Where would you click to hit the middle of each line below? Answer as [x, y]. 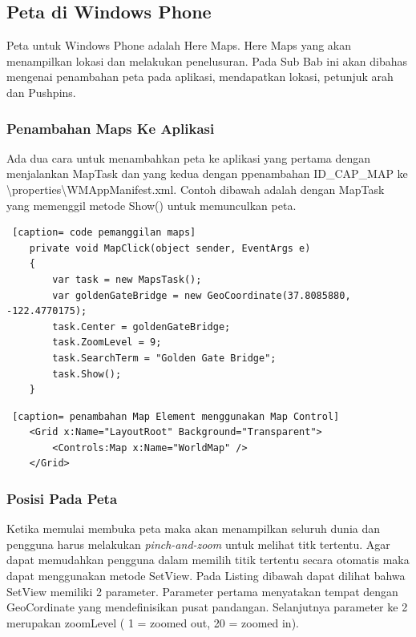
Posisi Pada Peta [62, 498]
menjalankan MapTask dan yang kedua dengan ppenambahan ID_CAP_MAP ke [207, 173]
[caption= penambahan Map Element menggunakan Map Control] [176, 416]
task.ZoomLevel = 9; [107, 343]
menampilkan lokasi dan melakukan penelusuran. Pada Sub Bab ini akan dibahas [207, 60]
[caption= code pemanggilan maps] [104, 233]
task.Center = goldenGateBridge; [141, 327]
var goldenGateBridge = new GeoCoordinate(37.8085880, [202, 295]
